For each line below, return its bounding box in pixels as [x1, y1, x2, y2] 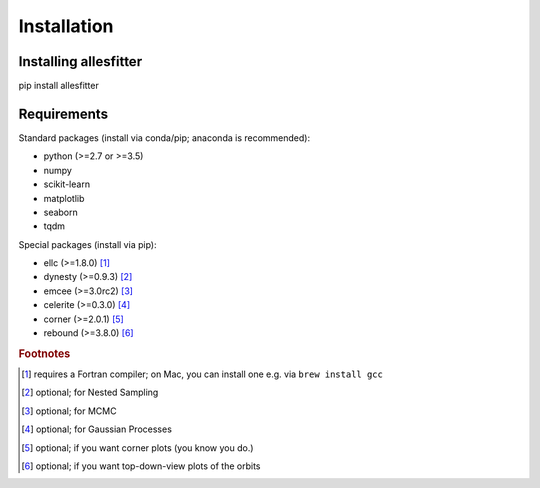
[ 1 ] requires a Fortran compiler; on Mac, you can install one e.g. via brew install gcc [21, 368, 384, 380]
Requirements [18, 105, 109, 122]
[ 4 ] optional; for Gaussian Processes [21, 423, 172, 435]
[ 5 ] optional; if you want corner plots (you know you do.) [21, 441, 254, 454]
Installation [18, 15, 114, 37]
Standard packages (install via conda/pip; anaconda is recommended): [18, 131, 310, 144]
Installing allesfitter [18, 53, 143, 70]
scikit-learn [43, 178, 90, 190]
